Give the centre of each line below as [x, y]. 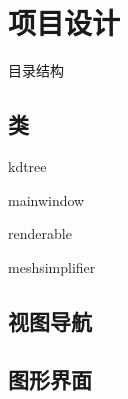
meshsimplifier [52, 266]
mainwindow [46, 199]
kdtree [27, 165]
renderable [40, 233]
